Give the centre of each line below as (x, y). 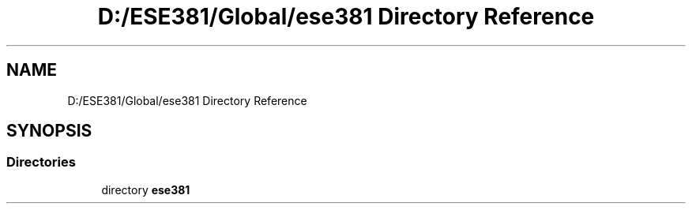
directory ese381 (146, 189)
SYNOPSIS (49, 131)
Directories (41, 162)
